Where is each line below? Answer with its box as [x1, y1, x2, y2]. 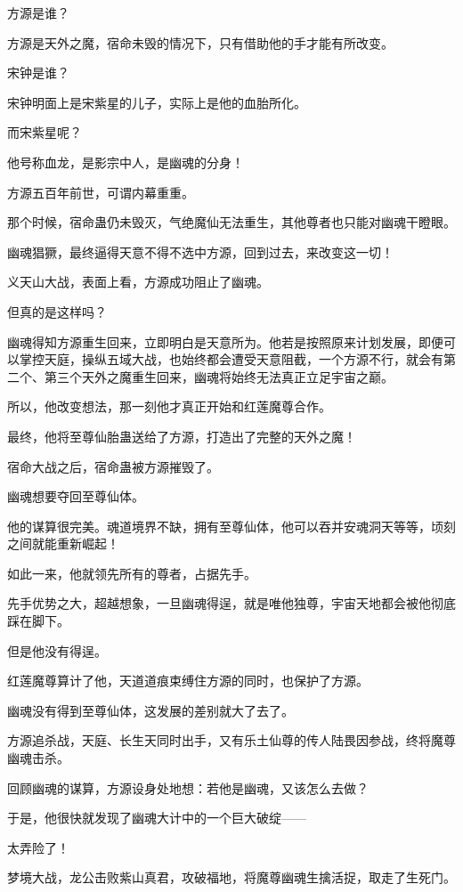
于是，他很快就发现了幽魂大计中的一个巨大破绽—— [7, 808, 306, 827]
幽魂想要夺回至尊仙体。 [7, 487, 144, 506]
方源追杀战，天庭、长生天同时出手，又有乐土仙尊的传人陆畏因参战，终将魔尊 [7, 731, 456, 750]
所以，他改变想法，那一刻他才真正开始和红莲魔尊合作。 [7, 397, 331, 416]
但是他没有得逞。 [7, 641, 107, 660]
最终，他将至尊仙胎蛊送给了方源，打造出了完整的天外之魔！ [7, 426, 356, 445]
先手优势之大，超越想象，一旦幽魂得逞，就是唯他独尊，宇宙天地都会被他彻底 [7, 594, 456, 612]
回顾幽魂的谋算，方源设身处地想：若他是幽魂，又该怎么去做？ [7, 778, 369, 797]
